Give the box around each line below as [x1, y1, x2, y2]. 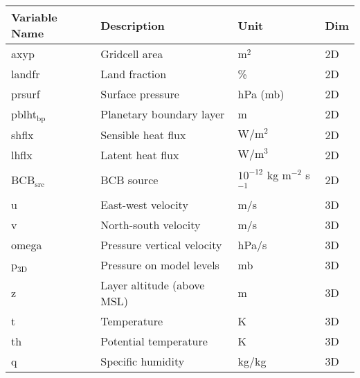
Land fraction [100, 66, 167, 82]
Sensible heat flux [100, 126, 186, 143]
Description [100, 17, 165, 33]
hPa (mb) [237, 86, 285, 102]
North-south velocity [100, 216, 201, 233]
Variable [11, 9, 57, 25]
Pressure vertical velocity [100, 236, 222, 253]
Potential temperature [100, 332, 208, 349]
